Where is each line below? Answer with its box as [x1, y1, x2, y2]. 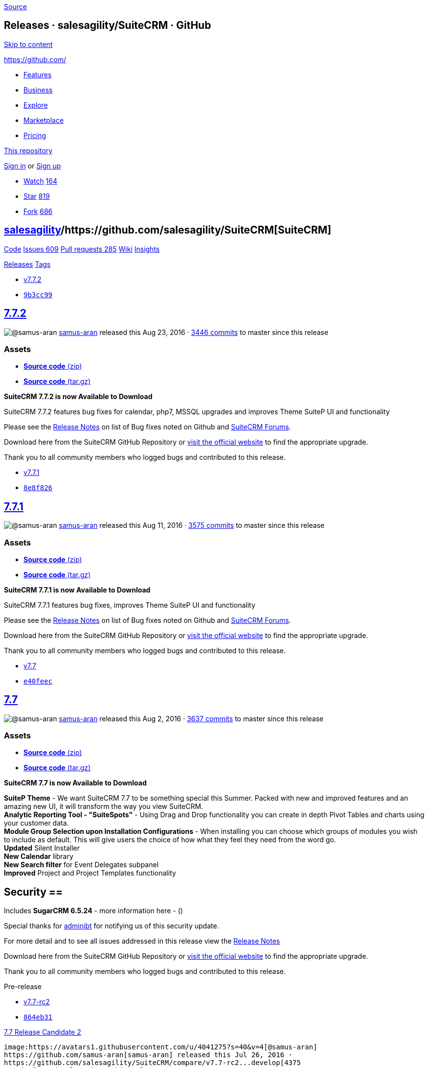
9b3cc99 [23, 290, 53, 299]
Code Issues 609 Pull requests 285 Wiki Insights [4, 244, 160, 253]
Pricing [23, 131, 46, 140]
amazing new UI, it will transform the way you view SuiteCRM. [4, 802, 203, 811]
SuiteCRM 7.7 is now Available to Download [4, 779, 147, 787]
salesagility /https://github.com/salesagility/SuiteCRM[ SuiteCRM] [4, 224, 332, 237]
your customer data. [4, 819, 69, 828]
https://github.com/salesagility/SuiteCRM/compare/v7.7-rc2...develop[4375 [4, 1059, 301, 1067]
